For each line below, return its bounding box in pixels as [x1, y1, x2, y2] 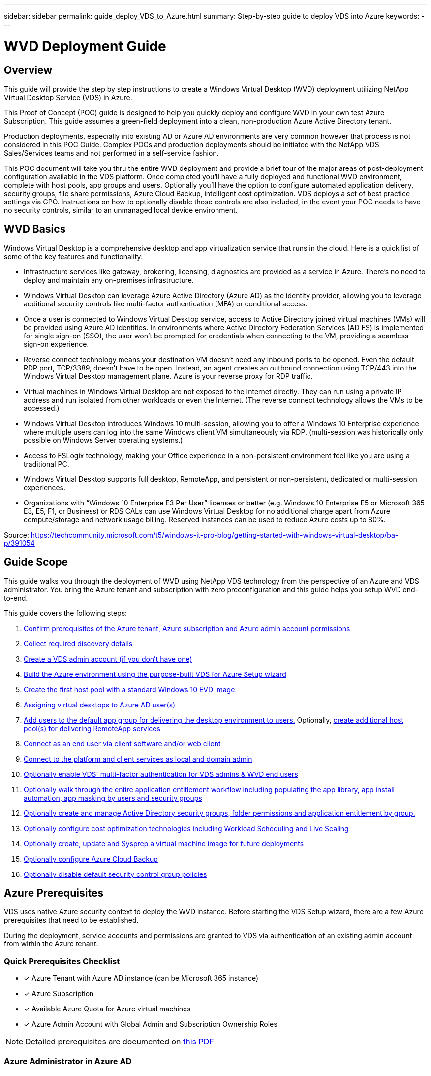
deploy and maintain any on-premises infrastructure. [24, 275, 194, 284]
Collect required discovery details [24, 639, 133, 648]
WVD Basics [4, 223, 66, 235]
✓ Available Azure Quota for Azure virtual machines [24, 1005, 191, 1013]
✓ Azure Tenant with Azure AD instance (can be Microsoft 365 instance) [24, 974, 259, 983]
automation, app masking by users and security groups [24, 793, 202, 802]
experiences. [24, 483, 66, 492]
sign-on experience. [24, 339, 89, 348]
